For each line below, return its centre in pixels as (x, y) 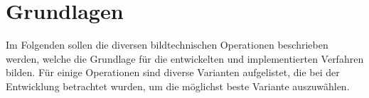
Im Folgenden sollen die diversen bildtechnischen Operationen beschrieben (167, 45)
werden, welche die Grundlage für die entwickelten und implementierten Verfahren (185, 58)
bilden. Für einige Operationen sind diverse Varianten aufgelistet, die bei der (173, 72)
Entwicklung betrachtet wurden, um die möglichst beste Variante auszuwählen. (178, 86)
